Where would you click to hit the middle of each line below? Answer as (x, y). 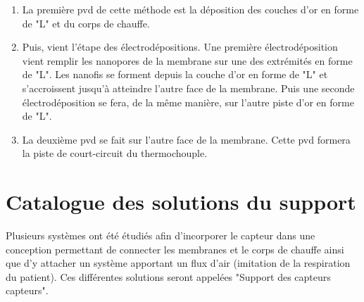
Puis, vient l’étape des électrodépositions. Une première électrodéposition (180, 47)
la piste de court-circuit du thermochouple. (115, 153)
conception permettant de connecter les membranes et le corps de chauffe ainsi (175, 249)
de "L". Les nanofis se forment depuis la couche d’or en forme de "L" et (175, 74)
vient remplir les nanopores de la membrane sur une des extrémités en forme (187, 60)
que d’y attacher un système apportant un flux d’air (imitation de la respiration (178, 263)
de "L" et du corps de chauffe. (86, 23)
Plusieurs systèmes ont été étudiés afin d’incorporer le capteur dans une (161, 235)
